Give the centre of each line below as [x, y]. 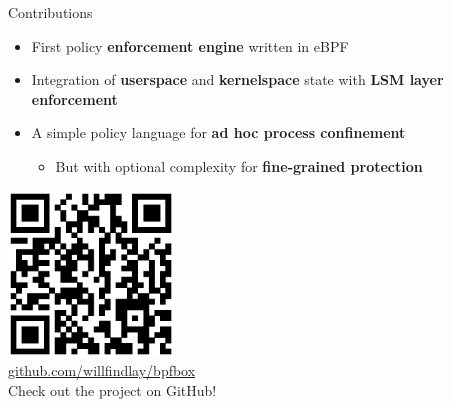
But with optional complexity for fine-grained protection [239, 165]
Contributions [50, 12]
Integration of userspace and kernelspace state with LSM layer [237, 79]
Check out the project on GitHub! [112, 390]
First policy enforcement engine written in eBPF [190, 45]
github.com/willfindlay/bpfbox [102, 370]
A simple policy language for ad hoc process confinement [218, 132]
